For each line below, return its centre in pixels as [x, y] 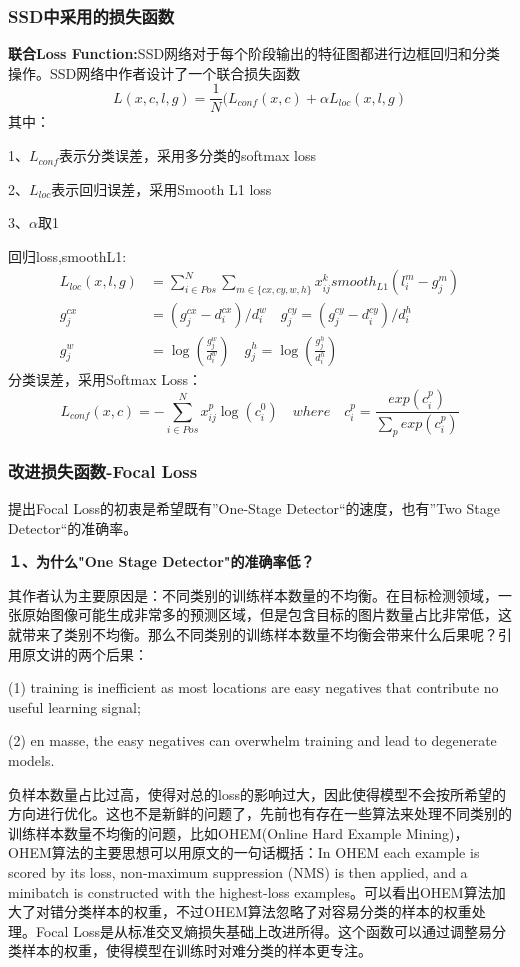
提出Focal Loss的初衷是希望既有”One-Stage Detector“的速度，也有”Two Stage [254, 508]
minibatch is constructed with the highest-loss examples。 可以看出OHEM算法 [250, 891]
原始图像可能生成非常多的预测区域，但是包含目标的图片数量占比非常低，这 [266, 614]
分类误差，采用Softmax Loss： [105, 378]
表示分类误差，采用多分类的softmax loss [187, 155]
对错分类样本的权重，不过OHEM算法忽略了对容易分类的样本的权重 [253, 911]
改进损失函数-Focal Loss [103, 470]
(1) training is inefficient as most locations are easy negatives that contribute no [253, 687]
